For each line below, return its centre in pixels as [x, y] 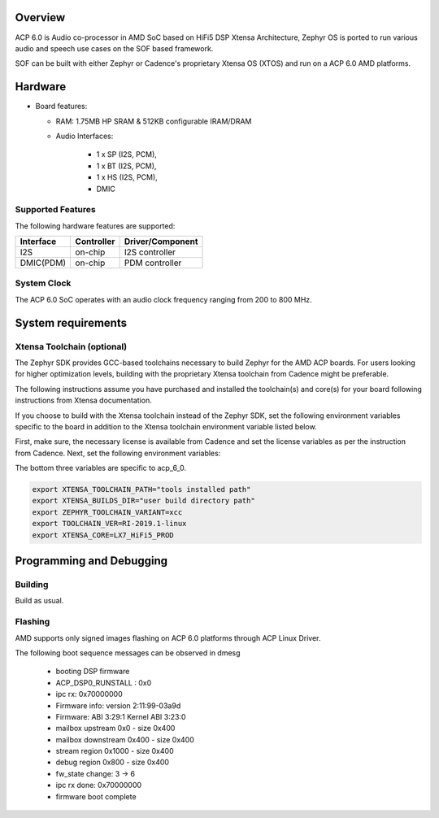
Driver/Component [161, 241]
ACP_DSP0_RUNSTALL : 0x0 [104, 682]
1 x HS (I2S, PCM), [127, 177]
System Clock [43, 283]
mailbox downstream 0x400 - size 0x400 [125, 739]
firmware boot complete [96, 796]
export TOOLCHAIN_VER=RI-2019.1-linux [109, 524]
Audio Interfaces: [85, 136]
